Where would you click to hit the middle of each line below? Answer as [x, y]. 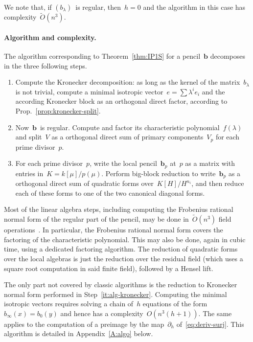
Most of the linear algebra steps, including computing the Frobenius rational [119, 209]
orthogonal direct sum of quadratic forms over [84, 183]
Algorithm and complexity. [50, 37]
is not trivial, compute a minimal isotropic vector [89, 91]
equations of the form [175, 304]
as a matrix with [210, 163]
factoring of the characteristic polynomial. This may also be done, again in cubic [125, 239]
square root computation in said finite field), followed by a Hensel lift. [109, 268]
